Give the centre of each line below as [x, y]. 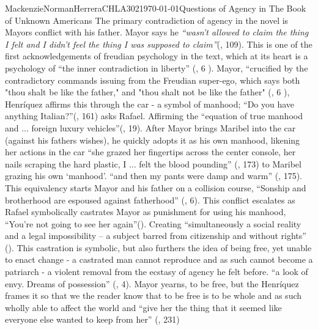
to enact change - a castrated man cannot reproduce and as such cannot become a [159, 259]
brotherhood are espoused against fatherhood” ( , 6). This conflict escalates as [150, 200]
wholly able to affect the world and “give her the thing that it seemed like [143, 307]
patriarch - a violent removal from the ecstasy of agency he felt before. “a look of [157, 272]
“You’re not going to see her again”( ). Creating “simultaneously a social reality [153, 223]
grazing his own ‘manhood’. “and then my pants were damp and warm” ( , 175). [154, 176]
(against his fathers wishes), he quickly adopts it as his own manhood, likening [153, 140]
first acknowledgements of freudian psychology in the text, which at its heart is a [157, 56]
